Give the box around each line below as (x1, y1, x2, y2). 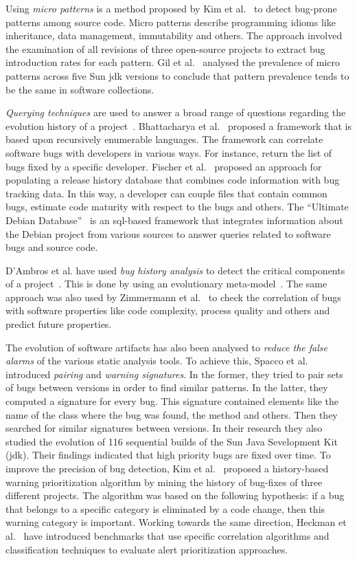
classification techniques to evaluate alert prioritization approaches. (5, 542, 288, 556)
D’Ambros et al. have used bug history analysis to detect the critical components (5, 263, 345, 277)
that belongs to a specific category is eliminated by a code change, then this (5, 501, 325, 516)
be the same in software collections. (5, 82, 154, 96)
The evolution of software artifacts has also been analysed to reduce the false (5, 340, 327, 354)
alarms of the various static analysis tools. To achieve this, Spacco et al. (5, 353, 308, 368)
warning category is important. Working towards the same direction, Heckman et (5, 515, 347, 529)
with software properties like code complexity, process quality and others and (5, 303, 330, 318)
